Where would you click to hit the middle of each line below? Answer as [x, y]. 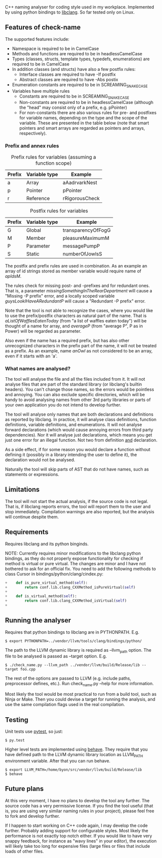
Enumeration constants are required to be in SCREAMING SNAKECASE [80, 85]
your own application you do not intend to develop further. [63, 405]
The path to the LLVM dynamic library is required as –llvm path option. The [78, 650]
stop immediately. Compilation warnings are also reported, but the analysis [80, 511]
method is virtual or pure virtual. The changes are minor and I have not [75, 563]
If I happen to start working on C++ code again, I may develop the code [76, 825]
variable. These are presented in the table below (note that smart [84, 123]
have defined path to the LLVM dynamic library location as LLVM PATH [74, 755]
